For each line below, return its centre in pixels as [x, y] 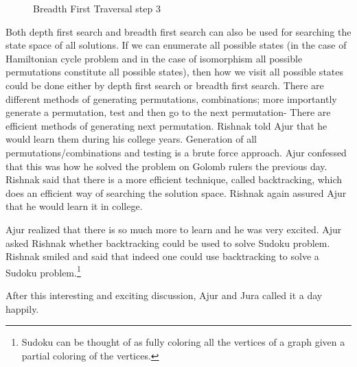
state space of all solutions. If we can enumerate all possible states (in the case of [176, 45]
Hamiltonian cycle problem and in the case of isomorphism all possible [154, 58]
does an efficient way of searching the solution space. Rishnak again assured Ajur [176, 192]
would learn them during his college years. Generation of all [131, 139]
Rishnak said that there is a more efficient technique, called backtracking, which [174, 179]
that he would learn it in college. [74, 206]
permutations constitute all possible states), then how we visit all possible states [175, 72]
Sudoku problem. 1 [43, 271]
